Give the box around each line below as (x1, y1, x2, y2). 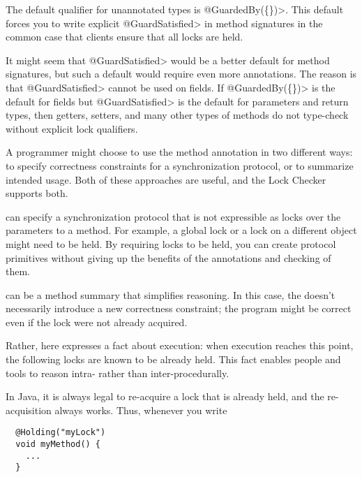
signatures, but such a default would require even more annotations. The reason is (6, 66, 357, 81)
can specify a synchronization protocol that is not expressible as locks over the (6, 209, 341, 223)
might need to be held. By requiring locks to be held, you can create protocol (6, 236, 336, 251)
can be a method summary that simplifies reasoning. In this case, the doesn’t (6, 287, 335, 302)
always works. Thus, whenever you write (54, 402, 227, 417)
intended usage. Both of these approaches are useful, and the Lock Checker (6, 172, 326, 186)
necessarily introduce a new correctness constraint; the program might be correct (6, 301, 352, 316)
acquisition (6, 402, 52, 417)
